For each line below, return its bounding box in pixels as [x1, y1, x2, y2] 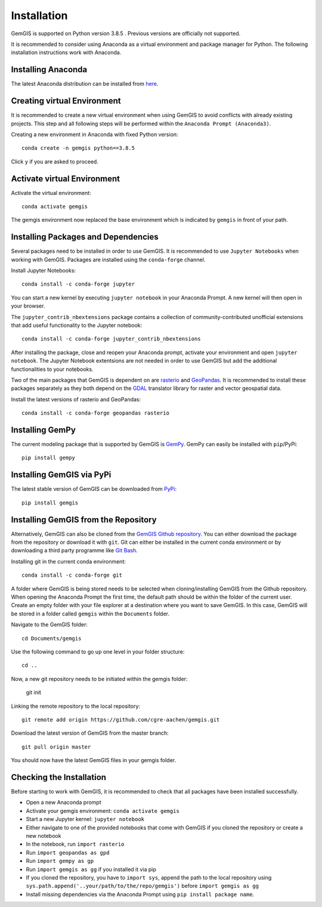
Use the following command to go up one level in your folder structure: [11, 648, 185, 655]
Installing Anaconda [11, 64, 88, 75]
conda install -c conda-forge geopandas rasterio [21, 410, 170, 417]
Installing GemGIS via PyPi [11, 470, 112, 480]
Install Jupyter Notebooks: [11, 267, 76, 274]
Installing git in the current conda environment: [11, 558, 126, 565]
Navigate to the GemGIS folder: [11, 621, 88, 629]
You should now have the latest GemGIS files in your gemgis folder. [11, 757, 176, 764]
